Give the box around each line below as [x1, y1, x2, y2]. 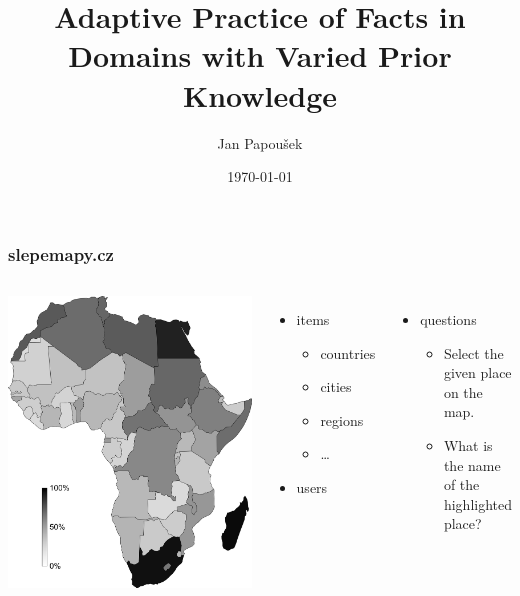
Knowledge [182, 74, 338, 115]
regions [320, 409, 364, 430]
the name [443, 454, 501, 475]
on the [443, 381, 483, 402]
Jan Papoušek [217, 132, 303, 153]
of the [443, 474, 480, 495]
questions [420, 308, 477, 329]
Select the [443, 342, 504, 363]
